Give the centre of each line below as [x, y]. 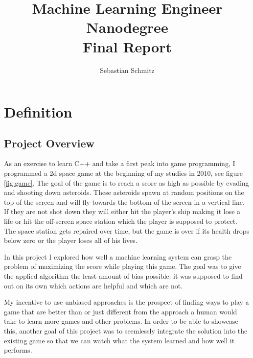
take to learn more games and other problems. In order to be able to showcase [121, 321]
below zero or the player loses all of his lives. [71, 240]
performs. [18, 350]
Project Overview [49, 143]
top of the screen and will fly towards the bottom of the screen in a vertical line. [124, 202]
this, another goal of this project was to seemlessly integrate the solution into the [126, 330]
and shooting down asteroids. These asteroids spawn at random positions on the [124, 192]
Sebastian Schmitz [127, 70]
